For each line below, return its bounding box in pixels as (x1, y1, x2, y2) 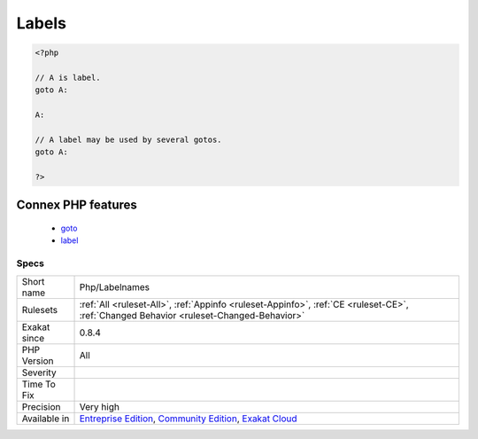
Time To (21, 378, 57, 390)
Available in (21, 412, 70, 425)
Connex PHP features (16, 198, 137, 213)
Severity (21, 366, 57, 379)
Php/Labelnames (79, 280, 150, 293)
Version (21, 355, 54, 367)
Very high (79, 400, 119, 412)
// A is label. (35, 72, 101, 82)
